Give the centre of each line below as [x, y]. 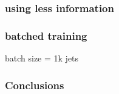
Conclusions [35, 85]
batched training [46, 35]
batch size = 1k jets [42, 58]
